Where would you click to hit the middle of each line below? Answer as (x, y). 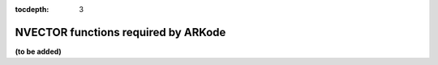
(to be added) (39, 51)
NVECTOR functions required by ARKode (120, 32)
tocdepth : (32, 9)
